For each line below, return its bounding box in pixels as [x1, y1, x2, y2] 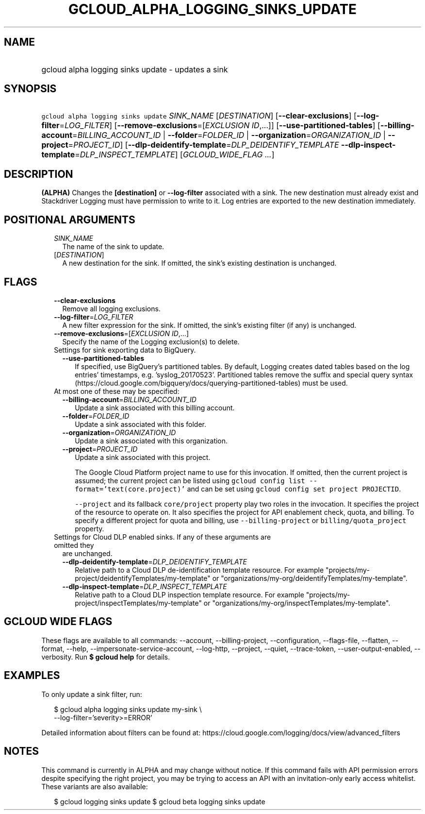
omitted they [54, 541, 94, 549]
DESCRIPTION [4, 168, 73, 180]
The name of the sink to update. [62, 242, 164, 251]
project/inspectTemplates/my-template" [75, 598, 202, 607]
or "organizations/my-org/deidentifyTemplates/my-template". [212, 574, 408, 582]
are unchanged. [62, 549, 113, 558]
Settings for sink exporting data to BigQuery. [54, 345, 196, 354]
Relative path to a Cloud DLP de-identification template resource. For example [75, 565, 324, 574]
